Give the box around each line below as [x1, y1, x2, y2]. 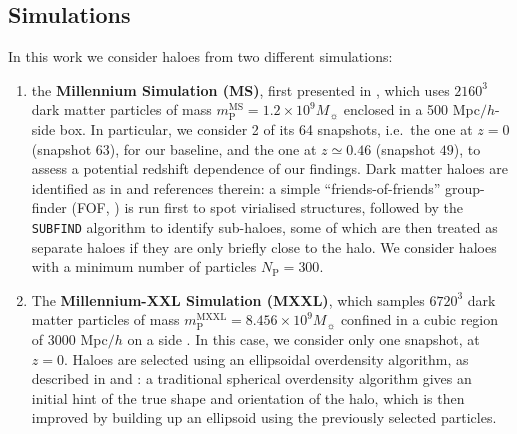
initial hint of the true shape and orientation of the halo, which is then [31, 387, 465, 408]
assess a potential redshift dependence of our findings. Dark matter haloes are [31, 158, 508, 179]
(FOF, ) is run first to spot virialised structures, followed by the [71, 197, 464, 218]
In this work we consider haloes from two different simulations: [8, 46, 393, 67]
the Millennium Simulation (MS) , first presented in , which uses [31, 79, 450, 100]
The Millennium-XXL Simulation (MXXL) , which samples [31, 289, 425, 310]
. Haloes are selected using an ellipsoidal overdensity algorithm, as [63, 348, 469, 369]
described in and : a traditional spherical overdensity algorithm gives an [31, 368, 472, 389]
